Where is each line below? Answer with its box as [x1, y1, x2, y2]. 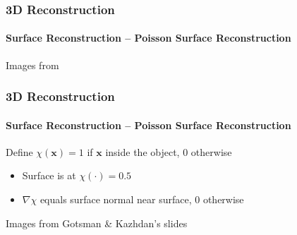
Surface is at [22, 168, 76, 183]
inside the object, [105, 144, 180, 159]
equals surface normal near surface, [40, 192, 192, 207]
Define [6, 144, 33, 159]
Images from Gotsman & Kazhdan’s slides [6, 215, 188, 230]
